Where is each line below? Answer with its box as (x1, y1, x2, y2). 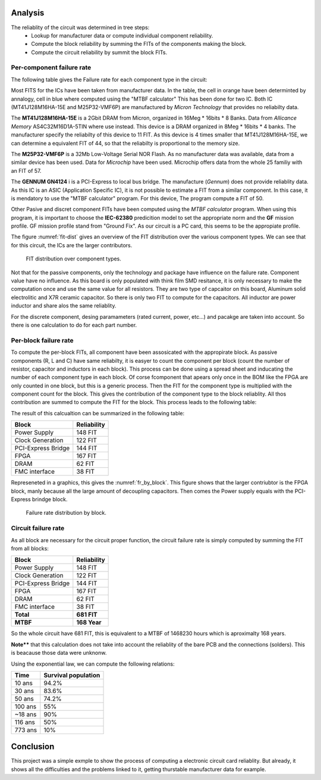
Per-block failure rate (11, 336, 74, 344)
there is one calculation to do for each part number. (11, 321, 137, 328)
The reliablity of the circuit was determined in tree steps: (11, 24, 150, 31)
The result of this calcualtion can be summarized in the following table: (11, 409, 185, 417)
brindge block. (32, 496, 68, 503)
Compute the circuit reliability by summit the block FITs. (31, 48, 168, 56)
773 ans (14, 726, 37, 734)
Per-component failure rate (11, 63, 92, 72)
